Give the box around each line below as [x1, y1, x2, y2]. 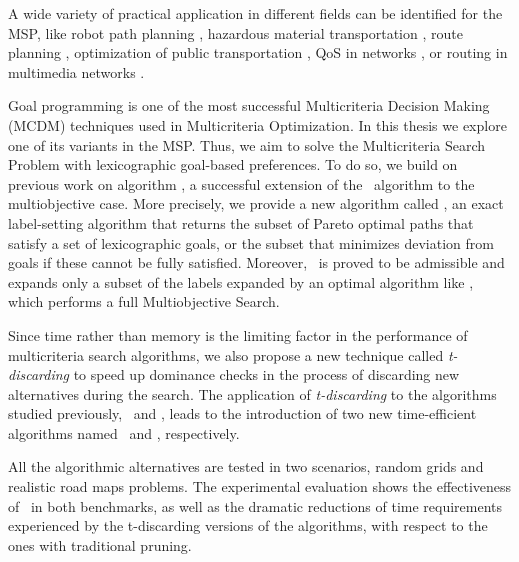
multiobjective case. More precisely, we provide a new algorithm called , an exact [8, 193, 504, 214]
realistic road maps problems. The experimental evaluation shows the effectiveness [8, 476, 512, 497]
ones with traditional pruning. [8, 534, 192, 555]
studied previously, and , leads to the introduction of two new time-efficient [8, 403, 477, 424]
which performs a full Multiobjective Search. [8, 291, 280, 312]
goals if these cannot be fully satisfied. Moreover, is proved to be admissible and [8, 252, 505, 273]
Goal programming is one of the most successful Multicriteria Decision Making [8, 95, 490, 116]
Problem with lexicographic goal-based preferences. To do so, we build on [8, 154, 458, 175]
